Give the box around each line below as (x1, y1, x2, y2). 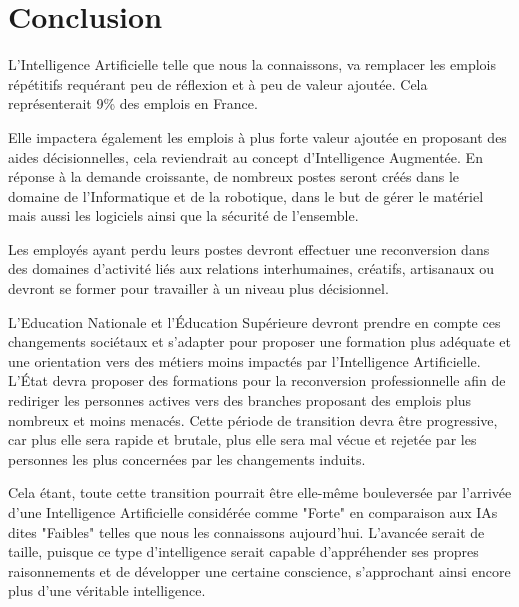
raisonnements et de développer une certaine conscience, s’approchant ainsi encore (8, 560, 511, 581)
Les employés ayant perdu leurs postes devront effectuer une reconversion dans (8, 238, 490, 259)
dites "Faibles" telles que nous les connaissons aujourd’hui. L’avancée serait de (8, 521, 485, 542)
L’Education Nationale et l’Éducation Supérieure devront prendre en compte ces (8, 311, 501, 332)
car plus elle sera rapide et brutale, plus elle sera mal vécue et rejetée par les (8, 429, 477, 450)
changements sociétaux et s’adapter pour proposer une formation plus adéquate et (8, 331, 512, 352)
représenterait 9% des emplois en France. (8, 93, 258, 114)
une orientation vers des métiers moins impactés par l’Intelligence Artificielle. (8, 350, 481, 371)
